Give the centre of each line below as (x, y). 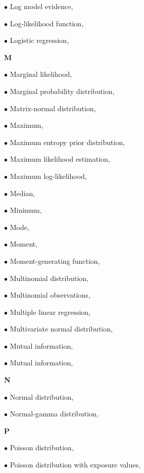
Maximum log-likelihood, (48, 176)
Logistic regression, (39, 40)
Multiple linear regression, (50, 312)
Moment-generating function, (55, 261)
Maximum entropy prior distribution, (67, 142)
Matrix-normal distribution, (53, 108)
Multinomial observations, (50, 295)
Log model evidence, (41, 6)
